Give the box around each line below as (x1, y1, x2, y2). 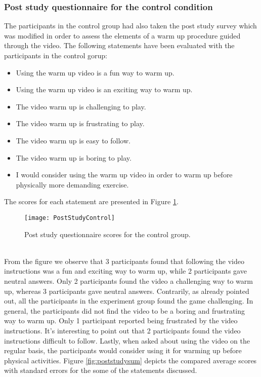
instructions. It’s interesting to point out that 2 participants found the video (4, 325, 241, 335)
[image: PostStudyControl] (24, 214, 115, 221)
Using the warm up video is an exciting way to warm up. (16, 84, 193, 95)
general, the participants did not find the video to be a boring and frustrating (4, 305, 245, 316)
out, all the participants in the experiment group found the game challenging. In (4, 295, 253, 306)
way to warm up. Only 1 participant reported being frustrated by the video (4, 315, 238, 326)
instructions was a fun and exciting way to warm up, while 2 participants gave (4, 266, 247, 276)
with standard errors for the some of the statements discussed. (4, 365, 197, 375)
